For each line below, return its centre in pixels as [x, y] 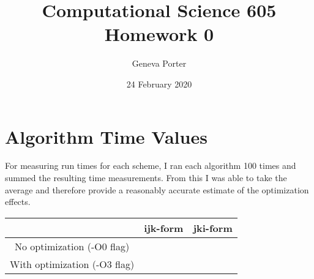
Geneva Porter [159, 63]
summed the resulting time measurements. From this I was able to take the [146, 178]
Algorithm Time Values [106, 136]
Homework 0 [159, 34]
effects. [18, 202]
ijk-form [164, 228]
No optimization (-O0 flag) [72, 246]
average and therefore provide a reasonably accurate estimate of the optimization [157, 189]
